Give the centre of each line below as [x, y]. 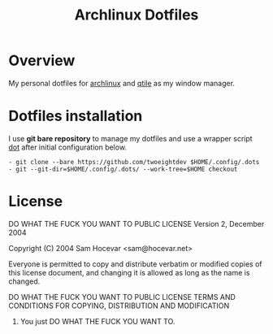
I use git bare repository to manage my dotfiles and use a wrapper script [131, 138]
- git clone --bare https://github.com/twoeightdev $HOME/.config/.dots [134, 162]
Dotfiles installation [76, 116]
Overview [42, 61]
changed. [24, 281]
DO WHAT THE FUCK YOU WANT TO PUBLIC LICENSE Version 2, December [136, 223]
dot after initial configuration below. [68, 147]
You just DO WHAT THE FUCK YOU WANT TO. [97, 321]
